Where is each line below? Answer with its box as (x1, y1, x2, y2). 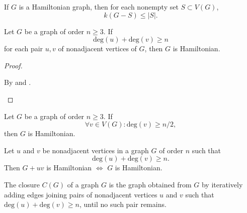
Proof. (4, 60, 23, 70)
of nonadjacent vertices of (58, 43, 137, 54)
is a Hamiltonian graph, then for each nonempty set (19, 2, 179, 12)
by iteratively (201, 179, 243, 189)
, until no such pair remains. (79, 199, 167, 209)
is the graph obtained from (109, 179, 192, 189)
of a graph (67, 179, 99, 189)
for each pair (4, 43, 43, 54)
